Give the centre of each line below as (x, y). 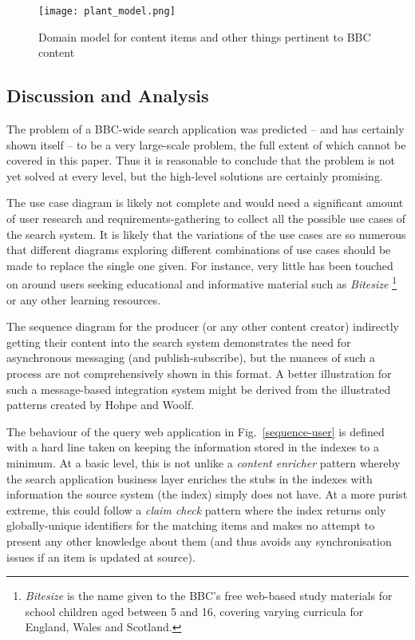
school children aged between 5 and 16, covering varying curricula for (194, 611)
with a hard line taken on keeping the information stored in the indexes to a (193, 447)
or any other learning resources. (84, 299)
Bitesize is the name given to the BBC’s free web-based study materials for (209, 596)
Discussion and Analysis (108, 95)
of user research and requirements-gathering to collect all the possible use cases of (206, 219)
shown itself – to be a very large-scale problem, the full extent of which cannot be (206, 144)
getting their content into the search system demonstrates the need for (179, 342)
